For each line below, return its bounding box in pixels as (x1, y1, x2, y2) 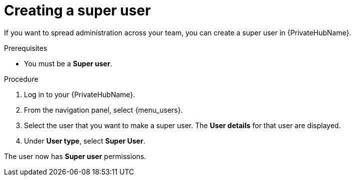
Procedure (4, 74, 38, 83)
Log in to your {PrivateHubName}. (24, 90, 135, 99)
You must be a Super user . (24, 59, 112, 68)
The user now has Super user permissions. (4, 152, 146, 161)
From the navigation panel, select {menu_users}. (24, 105, 183, 114)
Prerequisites (4, 43, 47, 52)
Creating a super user (4, 2, 151, 19)
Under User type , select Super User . (24, 136, 145, 145)
